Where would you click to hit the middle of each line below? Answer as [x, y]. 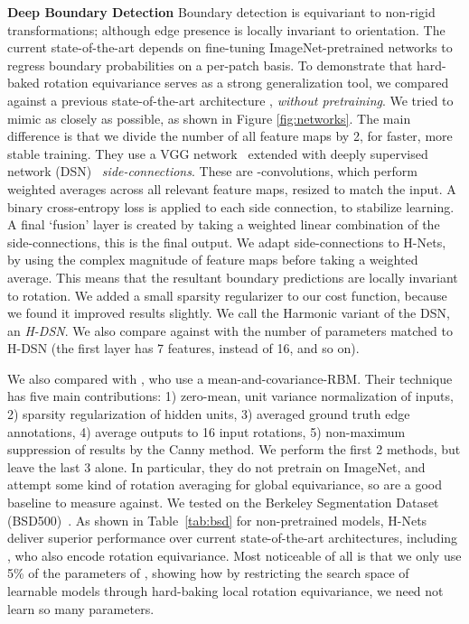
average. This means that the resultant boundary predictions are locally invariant [233, 277]
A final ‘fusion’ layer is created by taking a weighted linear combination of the [224, 224]
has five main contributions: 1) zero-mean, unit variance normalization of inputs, [230, 396]
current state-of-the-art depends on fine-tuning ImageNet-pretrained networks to [230, 47]
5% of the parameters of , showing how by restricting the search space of [208, 573]
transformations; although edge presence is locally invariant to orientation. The [226, 29]
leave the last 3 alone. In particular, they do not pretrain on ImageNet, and [216, 466]
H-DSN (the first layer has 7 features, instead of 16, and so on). [183, 348]
